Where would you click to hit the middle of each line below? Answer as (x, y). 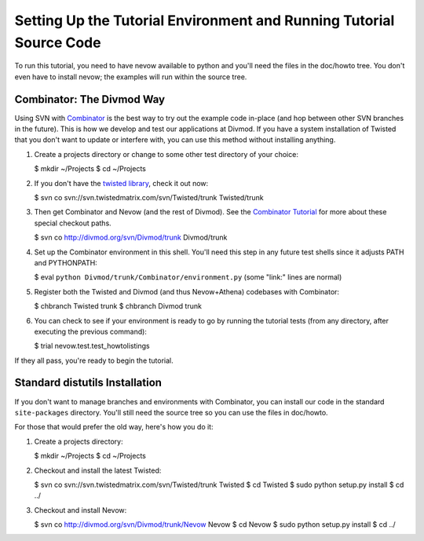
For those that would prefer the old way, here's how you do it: (114, 427)
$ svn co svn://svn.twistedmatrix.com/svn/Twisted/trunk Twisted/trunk (149, 197)
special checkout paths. (73, 223)
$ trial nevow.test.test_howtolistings (92, 346)
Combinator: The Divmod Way (90, 99)
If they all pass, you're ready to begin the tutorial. (94, 360)
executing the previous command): (90, 331)
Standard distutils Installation (88, 383)
